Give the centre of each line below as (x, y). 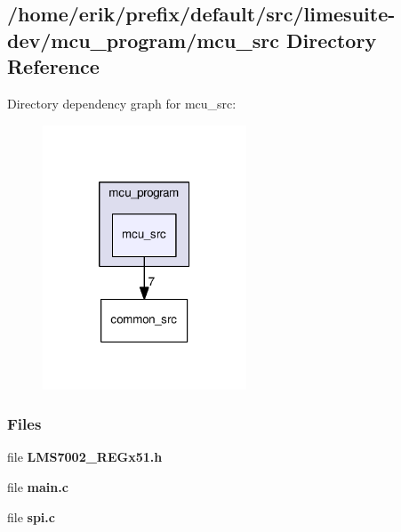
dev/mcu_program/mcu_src (143, 40)
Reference (53, 66)
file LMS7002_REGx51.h (85, 457)
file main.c (38, 487)
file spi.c (31, 516)
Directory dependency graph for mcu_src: (122, 103)
